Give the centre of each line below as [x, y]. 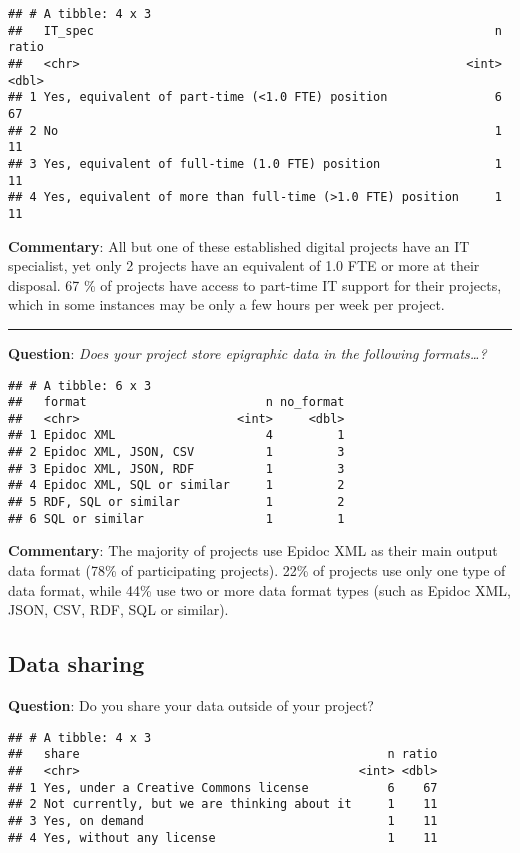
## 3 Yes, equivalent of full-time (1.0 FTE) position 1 [255, 163]
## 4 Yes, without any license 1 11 [223, 837]
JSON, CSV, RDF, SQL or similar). [118, 609]
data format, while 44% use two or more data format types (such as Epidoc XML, [259, 589]
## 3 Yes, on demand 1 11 [223, 820]
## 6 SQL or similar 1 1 [176, 518]
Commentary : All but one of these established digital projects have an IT [239, 245]
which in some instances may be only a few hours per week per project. [226, 304]
